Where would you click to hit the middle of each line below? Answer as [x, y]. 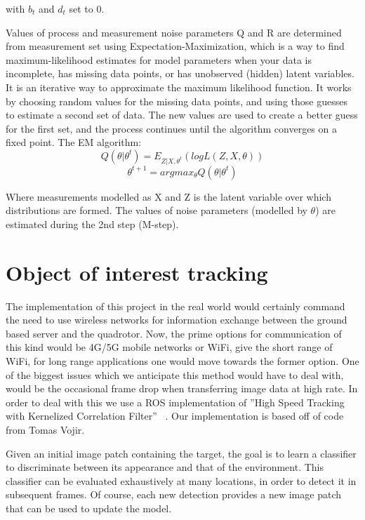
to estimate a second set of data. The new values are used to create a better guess [182, 115]
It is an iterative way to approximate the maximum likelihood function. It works [179, 87]
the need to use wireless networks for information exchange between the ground [177, 320]
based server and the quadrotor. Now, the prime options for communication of [174, 333]
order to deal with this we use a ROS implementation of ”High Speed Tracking [175, 402]
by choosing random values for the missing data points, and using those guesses [177, 101]
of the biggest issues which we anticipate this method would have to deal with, [175, 374]
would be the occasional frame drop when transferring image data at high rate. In [182, 388]
